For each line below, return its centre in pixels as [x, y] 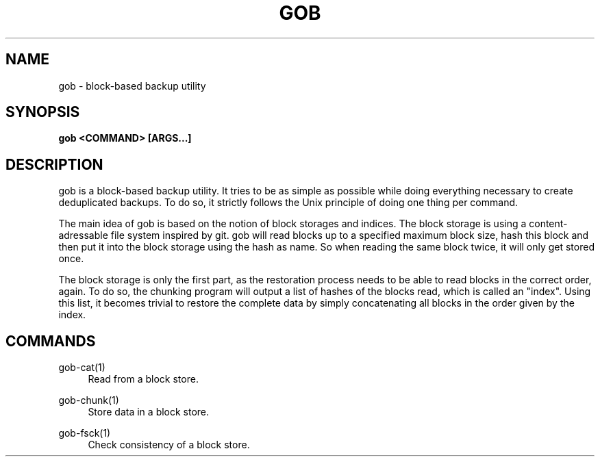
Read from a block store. [143, 379]
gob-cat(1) [82, 368]
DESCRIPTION [54, 164]
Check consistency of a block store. [169, 445]
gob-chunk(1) [89, 400]
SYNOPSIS [43, 112]
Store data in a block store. [149, 412]
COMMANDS [51, 341]
